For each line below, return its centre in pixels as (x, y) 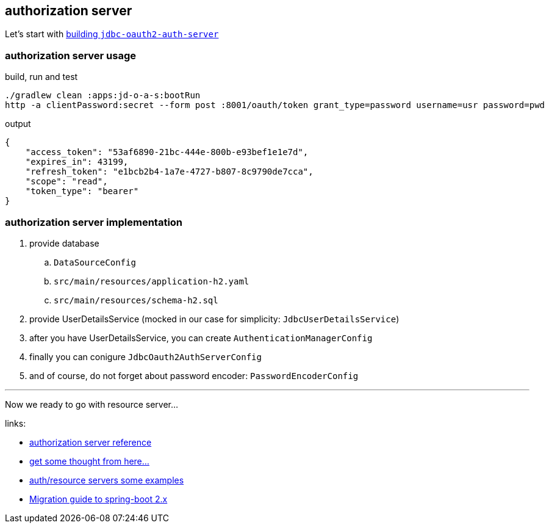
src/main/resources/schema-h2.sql (136, 300)
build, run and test (41, 77)
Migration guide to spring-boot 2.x (99, 499)
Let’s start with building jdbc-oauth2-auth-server (112, 34)
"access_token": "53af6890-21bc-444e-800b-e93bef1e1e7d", (167, 152)
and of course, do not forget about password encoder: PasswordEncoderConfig (194, 375)
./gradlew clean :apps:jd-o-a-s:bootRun (103, 96)
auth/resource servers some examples (107, 480)
